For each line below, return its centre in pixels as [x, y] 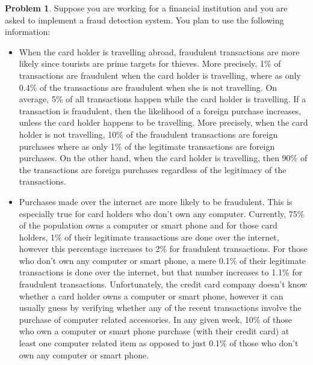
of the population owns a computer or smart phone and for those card [148, 225]
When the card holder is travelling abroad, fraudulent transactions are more [159, 51]
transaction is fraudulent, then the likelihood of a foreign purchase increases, [160, 110]
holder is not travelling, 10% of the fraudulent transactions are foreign [148, 134]
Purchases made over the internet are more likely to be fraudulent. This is [156, 201]
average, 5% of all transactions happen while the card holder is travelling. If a [163, 99]
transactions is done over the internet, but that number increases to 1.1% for [161, 272]
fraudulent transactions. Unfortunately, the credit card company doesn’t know [163, 284]
